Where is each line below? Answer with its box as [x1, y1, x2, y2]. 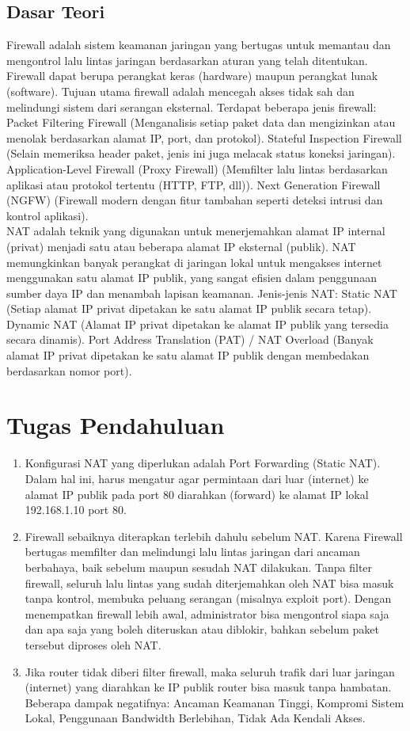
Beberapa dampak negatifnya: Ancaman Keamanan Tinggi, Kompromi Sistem [25, 694, 404, 710]
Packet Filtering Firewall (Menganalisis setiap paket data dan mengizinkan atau [6, 114, 396, 131]
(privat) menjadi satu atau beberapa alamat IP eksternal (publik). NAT [6, 238, 356, 254]
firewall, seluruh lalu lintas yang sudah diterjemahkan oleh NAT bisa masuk [25, 574, 394, 591]
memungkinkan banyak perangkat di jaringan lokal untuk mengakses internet [6, 253, 382, 270]
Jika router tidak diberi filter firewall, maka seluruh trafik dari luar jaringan [25, 663, 395, 680]
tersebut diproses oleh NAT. [25, 636, 161, 653]
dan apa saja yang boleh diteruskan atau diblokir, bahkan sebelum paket [25, 621, 380, 638]
